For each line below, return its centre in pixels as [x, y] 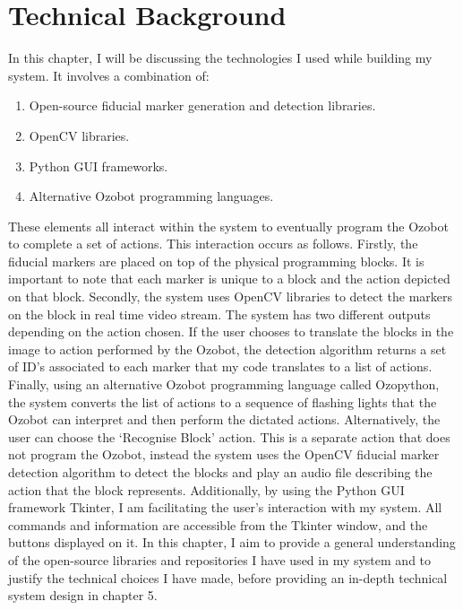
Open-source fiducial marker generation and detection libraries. [202, 105]
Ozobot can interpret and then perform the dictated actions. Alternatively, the [224, 419]
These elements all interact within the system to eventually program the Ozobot [228, 226]
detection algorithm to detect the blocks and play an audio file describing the [220, 472]
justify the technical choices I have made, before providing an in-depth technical [228, 577]
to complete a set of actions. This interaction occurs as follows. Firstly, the [213, 244]
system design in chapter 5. [83, 595]
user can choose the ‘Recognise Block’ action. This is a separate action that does [229, 436]
